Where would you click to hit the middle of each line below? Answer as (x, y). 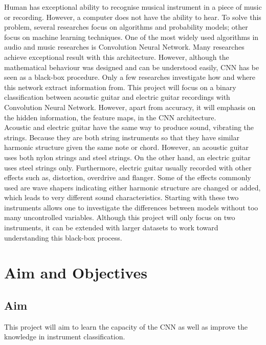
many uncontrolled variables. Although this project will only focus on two (120, 217)
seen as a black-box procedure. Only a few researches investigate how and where (130, 77)
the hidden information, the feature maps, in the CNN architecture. (110, 117)
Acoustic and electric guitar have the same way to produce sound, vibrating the (129, 127)
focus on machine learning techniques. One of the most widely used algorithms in (131, 37)
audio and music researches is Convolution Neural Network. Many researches (124, 47)
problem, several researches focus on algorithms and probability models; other (126, 27)
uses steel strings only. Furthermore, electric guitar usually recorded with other (128, 167)
